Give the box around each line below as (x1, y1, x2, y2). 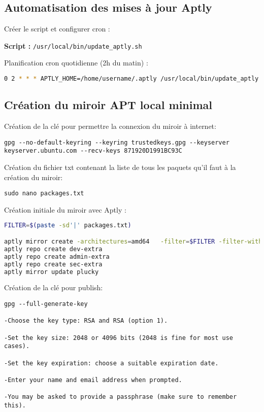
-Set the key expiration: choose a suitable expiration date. (4, 359, 219, 367)
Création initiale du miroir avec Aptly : (4, 204, 126, 215)
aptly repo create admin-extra (4, 253, 110, 260)
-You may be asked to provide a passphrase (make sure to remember (4, 393, 237, 401)
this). (4, 401, 26, 409)
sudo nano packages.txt (4, 190, 84, 197)
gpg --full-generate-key (4, 300, 88, 307)
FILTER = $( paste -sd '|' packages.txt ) (4, 222, 131, 229)
